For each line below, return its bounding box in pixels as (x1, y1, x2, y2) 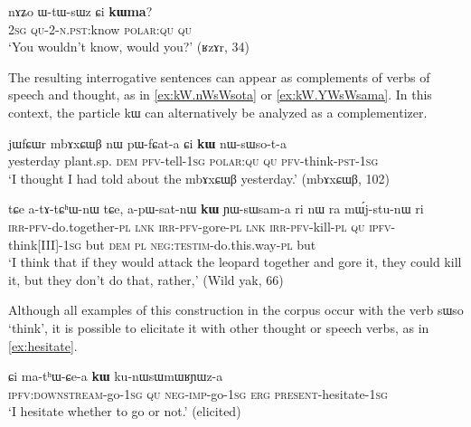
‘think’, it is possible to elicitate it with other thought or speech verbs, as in (8, 318, 429, 337)
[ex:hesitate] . (8, 336, 78, 355)
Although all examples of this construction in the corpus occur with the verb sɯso (8, 300, 464, 319)
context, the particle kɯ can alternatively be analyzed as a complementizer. (8, 102, 428, 121)
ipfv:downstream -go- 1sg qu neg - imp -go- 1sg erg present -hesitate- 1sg (8, 384, 388, 403)
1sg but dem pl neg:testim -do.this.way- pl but (62, 234, 316, 253)
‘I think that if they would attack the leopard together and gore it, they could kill (8, 252, 462, 271)
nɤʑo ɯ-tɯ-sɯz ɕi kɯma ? (8, 2, 153, 20)
